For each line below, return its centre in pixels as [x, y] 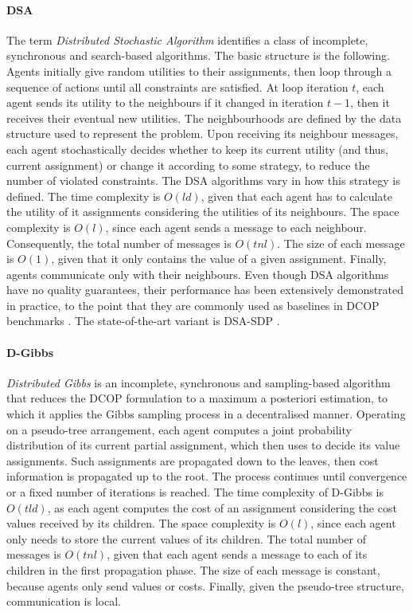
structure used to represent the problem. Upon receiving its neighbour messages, [203, 133]
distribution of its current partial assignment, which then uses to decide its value [203, 445]
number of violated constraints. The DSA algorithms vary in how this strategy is [203, 180]
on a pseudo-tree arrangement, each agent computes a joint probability [179, 429]
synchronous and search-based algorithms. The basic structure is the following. [198, 55]
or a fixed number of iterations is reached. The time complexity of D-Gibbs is [195, 492]
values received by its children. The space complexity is [141, 523]
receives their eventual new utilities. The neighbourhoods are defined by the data [204, 118]
